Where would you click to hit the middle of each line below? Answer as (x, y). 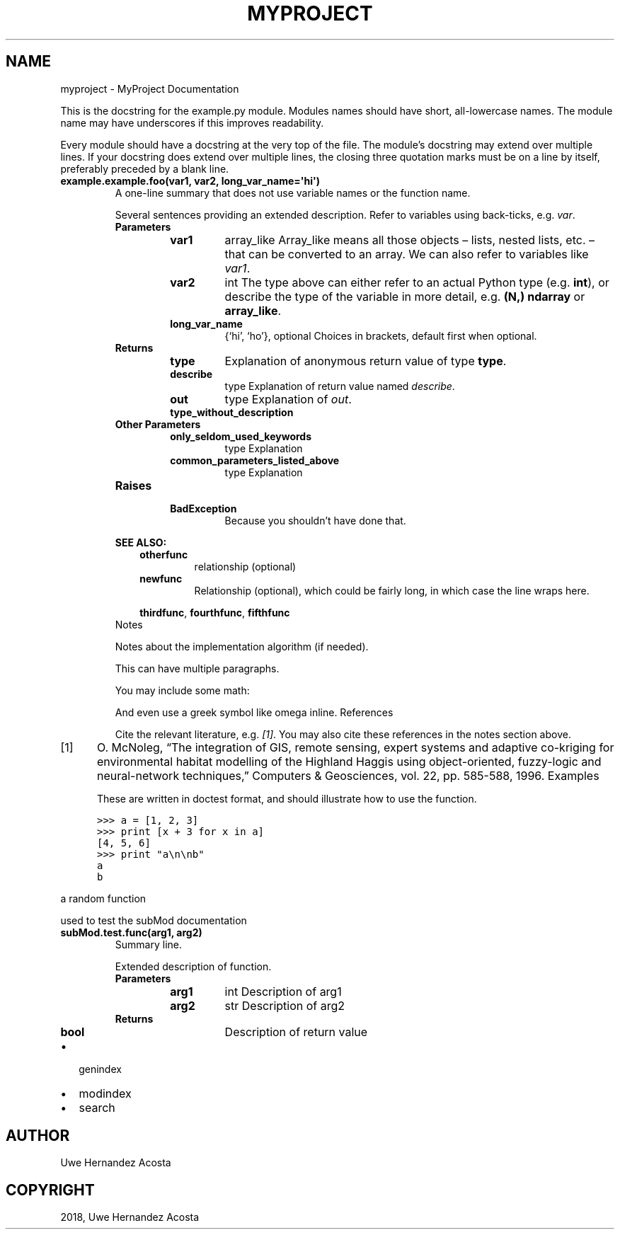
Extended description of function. (193, 966)
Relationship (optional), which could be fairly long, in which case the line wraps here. (392, 590)
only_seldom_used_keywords (241, 436)
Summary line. (148, 944)
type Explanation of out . (288, 399)
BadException (203, 508)
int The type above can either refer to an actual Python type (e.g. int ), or (417, 282)
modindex (105, 1093)
